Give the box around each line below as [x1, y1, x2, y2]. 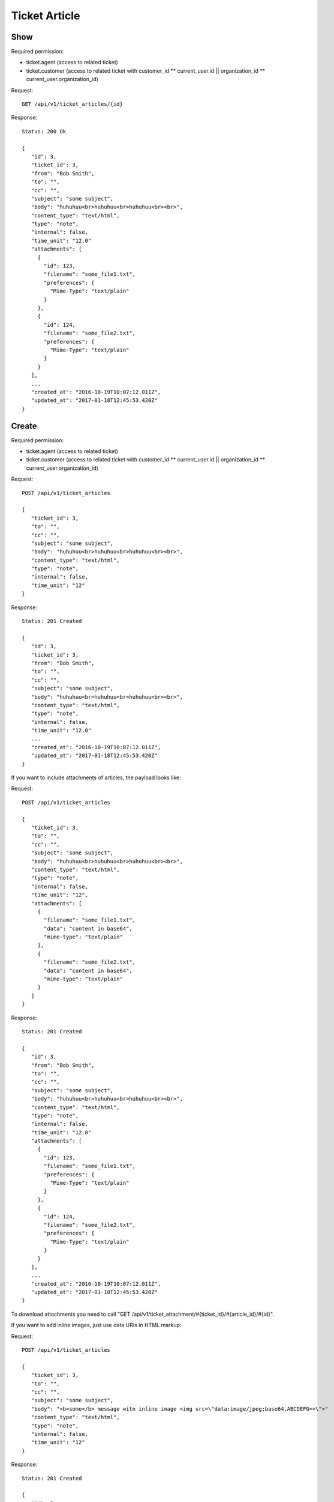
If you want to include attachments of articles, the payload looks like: [11, 774, 181, 781]
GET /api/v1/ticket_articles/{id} [22, 101, 123, 108]
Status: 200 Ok [22, 128, 67, 135]
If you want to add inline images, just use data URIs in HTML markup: [11, 1322, 182, 1329]
